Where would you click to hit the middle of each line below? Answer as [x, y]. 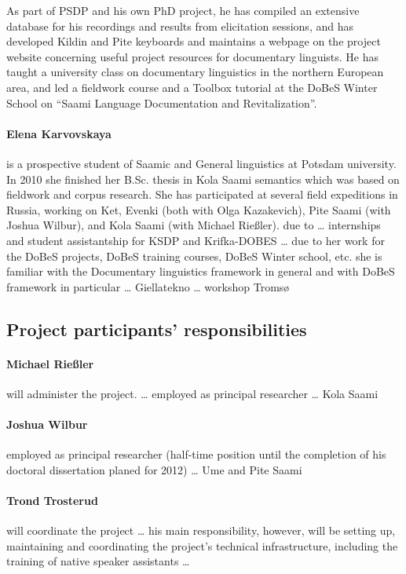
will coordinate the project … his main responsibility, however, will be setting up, [201, 530]
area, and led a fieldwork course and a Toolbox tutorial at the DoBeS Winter [192, 87]
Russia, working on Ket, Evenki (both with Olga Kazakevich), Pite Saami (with [199, 209]
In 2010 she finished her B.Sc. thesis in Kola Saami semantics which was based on [203, 179]
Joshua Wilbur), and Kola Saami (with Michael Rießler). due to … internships [194, 225]
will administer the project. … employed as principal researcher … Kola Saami [192, 393]
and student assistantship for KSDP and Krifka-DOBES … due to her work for [196, 240]
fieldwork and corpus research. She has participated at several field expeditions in [202, 194]
